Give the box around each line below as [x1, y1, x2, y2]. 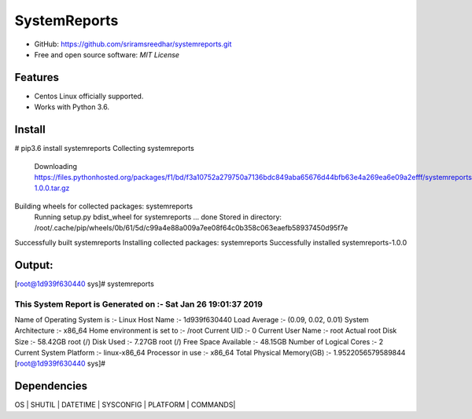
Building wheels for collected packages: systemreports [14, 201, 193, 211]
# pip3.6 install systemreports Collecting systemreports [14, 144, 194, 153]
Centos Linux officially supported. [34, 91, 144, 101]
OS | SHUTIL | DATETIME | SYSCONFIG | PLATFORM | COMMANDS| [14, 400, 236, 410]
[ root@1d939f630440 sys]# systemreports [14, 279, 155, 289]
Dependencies [14, 380, 88, 393]
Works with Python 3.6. [34, 102, 110, 112]
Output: [14, 258, 53, 271]
